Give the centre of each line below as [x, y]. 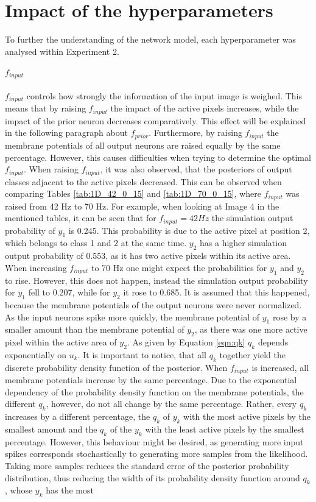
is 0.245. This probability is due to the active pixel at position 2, [189, 230]
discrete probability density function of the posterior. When [116, 367]
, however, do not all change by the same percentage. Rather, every [171, 404]
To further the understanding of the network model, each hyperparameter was [151, 39]
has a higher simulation [243, 243]
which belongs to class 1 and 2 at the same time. [96, 243]
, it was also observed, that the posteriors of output [196, 169]
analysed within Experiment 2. [62, 51]
